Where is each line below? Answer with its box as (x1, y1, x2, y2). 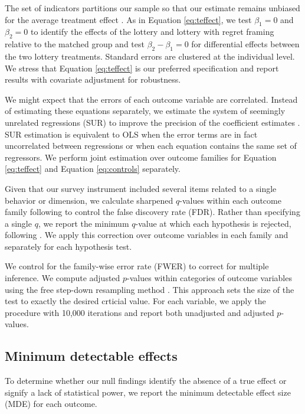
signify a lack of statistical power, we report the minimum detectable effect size (5, 386, 291, 398)
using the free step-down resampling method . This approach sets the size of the (5, 283, 294, 295)
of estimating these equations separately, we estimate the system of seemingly (5, 105, 286, 117)
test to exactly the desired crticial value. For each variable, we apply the (5, 295, 266, 307)
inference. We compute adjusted (5, 272, 120, 284)
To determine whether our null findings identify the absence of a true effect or (5, 374, 287, 387)
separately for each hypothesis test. (5, 240, 132, 252)
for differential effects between (191, 38, 300, 50)
